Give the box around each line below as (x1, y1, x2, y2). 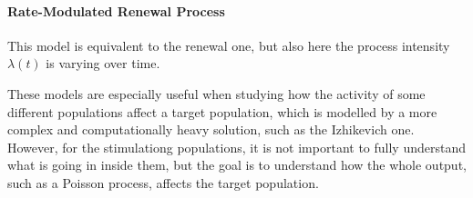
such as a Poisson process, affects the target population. (7, 173, 319, 192)
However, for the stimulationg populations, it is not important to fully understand (7, 137, 466, 156)
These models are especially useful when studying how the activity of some (7, 84, 426, 103)
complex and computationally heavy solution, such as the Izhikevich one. (7, 120, 415, 139)
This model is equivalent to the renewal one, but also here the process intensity (7, 35, 450, 54)
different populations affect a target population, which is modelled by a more (7, 102, 437, 121)
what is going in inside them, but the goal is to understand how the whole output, (7, 155, 467, 174)
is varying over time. (46, 54, 160, 73)
